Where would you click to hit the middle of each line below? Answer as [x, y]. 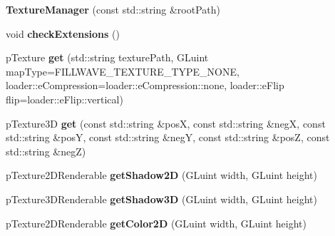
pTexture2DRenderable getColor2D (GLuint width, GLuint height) [156, 223]
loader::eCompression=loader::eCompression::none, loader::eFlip [145, 85]
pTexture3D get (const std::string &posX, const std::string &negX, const [166, 123]
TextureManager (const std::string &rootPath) [113, 9]
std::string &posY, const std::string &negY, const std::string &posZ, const [168, 137]
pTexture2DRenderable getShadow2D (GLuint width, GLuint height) [161, 175]
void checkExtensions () [63, 33]
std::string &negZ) [46, 151]
